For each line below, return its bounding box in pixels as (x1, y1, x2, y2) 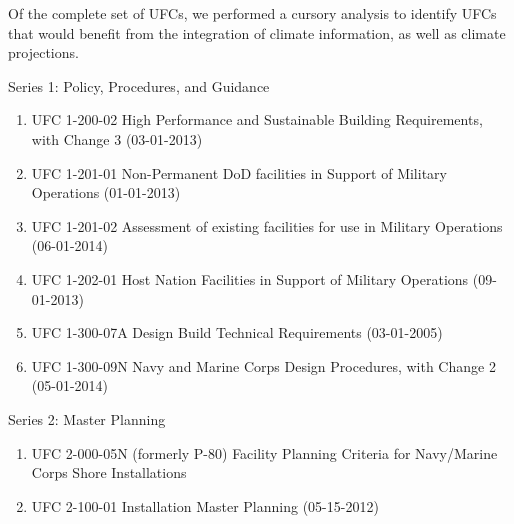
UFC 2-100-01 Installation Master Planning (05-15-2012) (31, 495, 379, 516)
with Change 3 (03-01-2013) (31, 128, 203, 149)
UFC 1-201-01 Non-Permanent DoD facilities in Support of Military (31, 162, 447, 183)
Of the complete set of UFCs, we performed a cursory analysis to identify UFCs (8, 3, 497, 23)
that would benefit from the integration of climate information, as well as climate (8, 22, 506, 43)
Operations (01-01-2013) (31, 182, 181, 203)
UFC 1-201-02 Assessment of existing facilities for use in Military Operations (31, 215, 503, 236)
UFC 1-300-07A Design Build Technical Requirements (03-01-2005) (31, 322, 443, 343)
